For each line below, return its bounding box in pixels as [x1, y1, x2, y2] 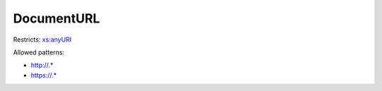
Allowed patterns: [13, 48, 65, 56]
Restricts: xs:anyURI [13, 35, 72, 44]
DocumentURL [13, 11, 100, 26]
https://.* [30, 71, 57, 79]
